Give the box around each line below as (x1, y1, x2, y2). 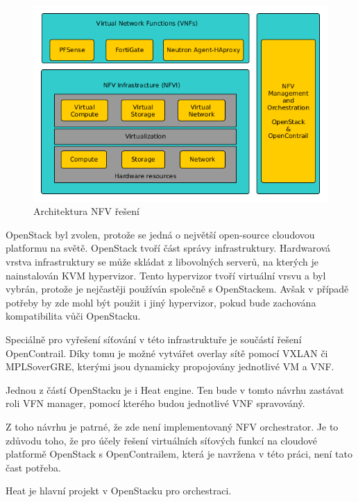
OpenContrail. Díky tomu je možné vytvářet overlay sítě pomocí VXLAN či (6, 345, 328, 360)
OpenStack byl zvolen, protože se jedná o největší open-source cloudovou (6, 227, 315, 241)
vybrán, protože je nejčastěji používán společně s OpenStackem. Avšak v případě (6, 282, 349, 296)
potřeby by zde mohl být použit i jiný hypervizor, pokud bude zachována (6, 295, 316, 309)
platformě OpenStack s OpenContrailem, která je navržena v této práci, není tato (6, 447, 353, 461)
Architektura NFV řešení (33, 204, 139, 218)
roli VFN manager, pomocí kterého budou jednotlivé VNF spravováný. (6, 396, 305, 410)
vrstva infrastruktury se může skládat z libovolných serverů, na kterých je (6, 254, 318, 269)
